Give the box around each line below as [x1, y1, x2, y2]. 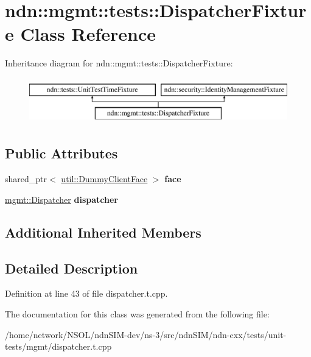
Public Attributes [5, 144, 118, 163]
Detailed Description [5, 258, 138, 277]
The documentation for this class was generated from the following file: [5, 308, 270, 320]
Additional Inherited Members [5, 222, 201, 241]
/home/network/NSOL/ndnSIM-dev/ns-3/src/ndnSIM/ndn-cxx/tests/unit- [5, 328, 287, 341]
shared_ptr [5, 172, 47, 185]
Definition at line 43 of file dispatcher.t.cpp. [5, 287, 168, 300]
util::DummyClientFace [61, 172, 148, 185]
